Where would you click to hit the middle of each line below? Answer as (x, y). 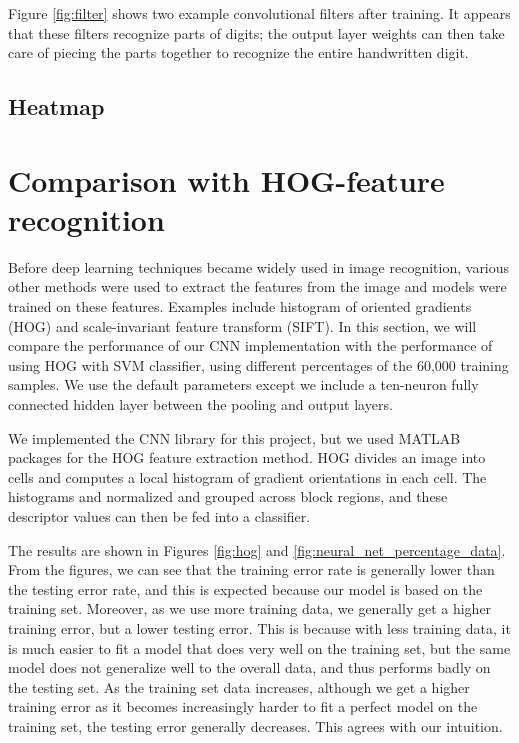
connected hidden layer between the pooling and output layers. (200, 404)
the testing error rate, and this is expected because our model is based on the (245, 588)
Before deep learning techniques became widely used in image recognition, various (259, 266)
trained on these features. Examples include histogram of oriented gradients (240, 306)
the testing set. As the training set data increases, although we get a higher (239, 686)
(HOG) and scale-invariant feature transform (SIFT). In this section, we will (242, 325)
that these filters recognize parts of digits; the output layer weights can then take (256, 32)
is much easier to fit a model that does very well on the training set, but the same (259, 647)
